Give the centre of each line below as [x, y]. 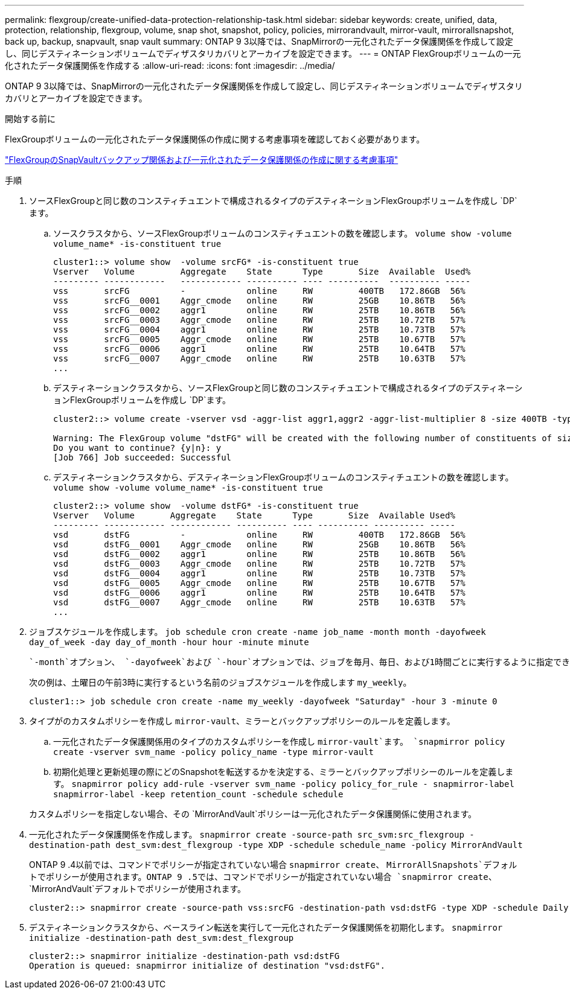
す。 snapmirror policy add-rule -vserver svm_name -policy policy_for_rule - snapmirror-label [284, 784]
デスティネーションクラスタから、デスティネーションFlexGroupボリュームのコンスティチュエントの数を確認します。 [283, 477]
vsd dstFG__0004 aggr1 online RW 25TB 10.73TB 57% [259, 573]
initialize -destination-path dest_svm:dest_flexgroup [162, 938]
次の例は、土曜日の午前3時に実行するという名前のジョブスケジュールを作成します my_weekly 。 [220, 682]
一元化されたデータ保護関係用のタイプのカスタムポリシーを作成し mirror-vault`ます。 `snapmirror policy [279, 741]
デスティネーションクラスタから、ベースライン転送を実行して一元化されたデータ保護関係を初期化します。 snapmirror [266, 927]
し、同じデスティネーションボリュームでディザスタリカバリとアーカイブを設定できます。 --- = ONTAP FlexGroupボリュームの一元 [263, 53]
